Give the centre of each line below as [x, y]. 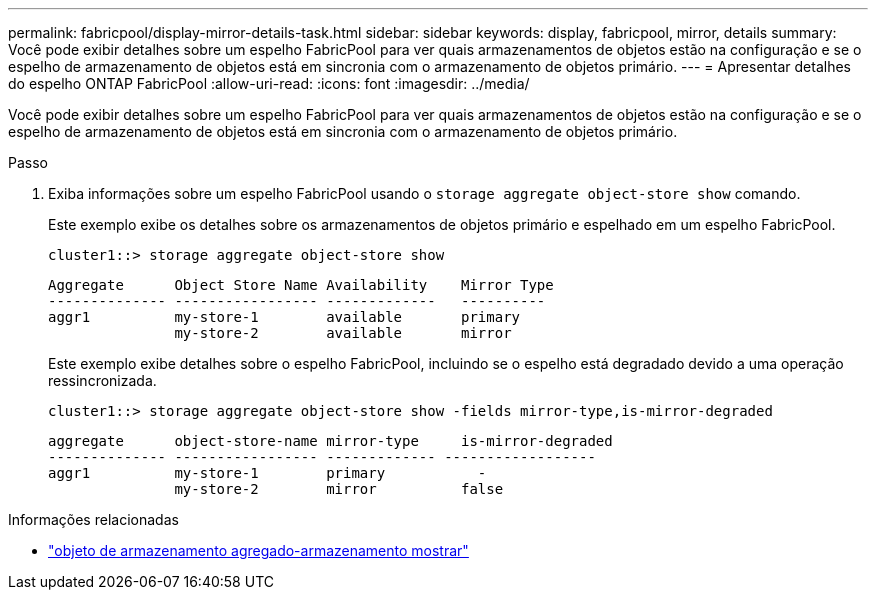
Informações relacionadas [93, 519]
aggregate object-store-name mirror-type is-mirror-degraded [330, 441]
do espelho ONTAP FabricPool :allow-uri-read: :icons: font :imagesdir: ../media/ [269, 83]
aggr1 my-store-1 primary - [267, 473]
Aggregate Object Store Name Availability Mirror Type [301, 285]
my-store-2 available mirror [343, 333]
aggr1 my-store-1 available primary [284, 317]
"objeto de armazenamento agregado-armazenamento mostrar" [258, 550]
